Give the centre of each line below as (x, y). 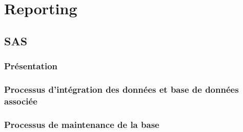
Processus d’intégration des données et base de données (121, 89)
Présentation (31, 66)
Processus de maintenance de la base (82, 124)
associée (21, 101)
